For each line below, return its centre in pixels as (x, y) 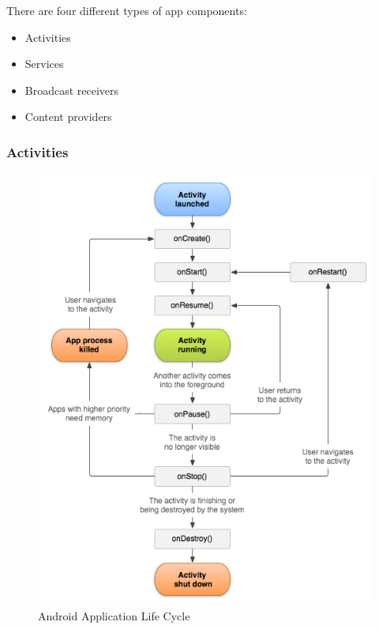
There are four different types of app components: (127, 10)
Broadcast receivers (72, 90)
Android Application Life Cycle (114, 616)
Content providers (68, 117)
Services (44, 64)
